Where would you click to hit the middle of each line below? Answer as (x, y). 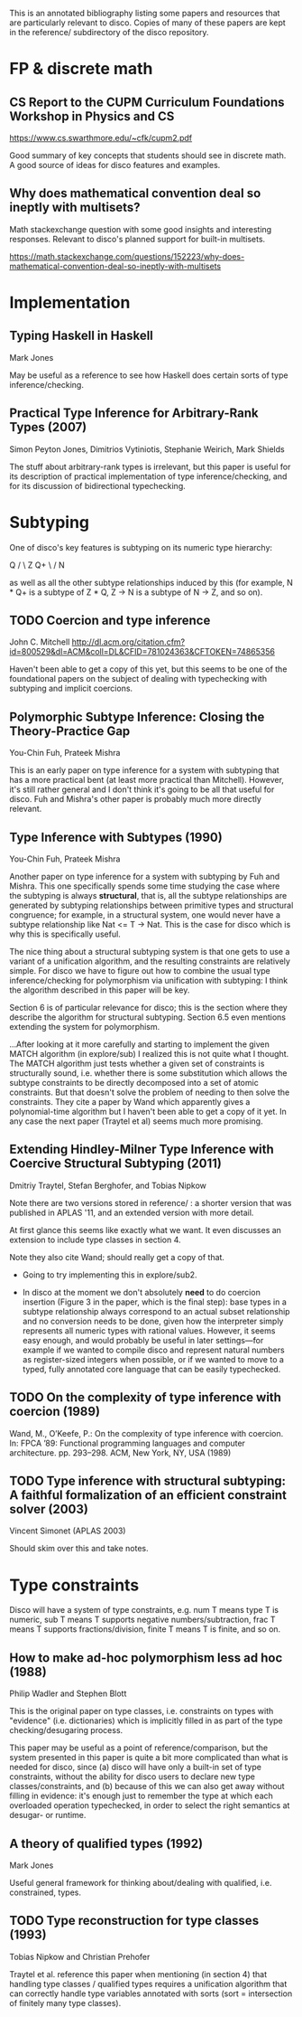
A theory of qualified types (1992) (106, 1843)
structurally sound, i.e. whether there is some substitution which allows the (148, 1073)
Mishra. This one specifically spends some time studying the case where (145, 886)
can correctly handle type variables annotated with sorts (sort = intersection (151, 1993)
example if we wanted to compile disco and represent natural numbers (154, 1350)
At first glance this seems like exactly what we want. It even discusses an (146, 1230)
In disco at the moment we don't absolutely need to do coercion (142, 1292)
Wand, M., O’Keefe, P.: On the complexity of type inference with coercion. (146, 1433)
